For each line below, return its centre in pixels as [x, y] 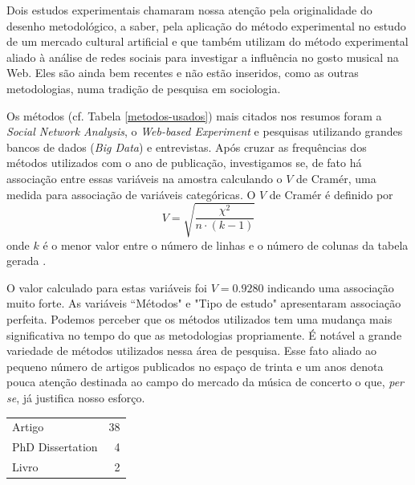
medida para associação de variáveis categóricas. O [131, 194]
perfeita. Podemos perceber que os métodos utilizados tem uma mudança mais [199, 319]
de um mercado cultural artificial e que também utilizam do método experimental [207, 41]
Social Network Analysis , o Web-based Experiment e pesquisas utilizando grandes [205, 131]
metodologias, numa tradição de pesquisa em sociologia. [144, 88]
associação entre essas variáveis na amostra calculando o [144, 178]
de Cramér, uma [336, 178]
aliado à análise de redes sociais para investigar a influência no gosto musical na [203, 57]
